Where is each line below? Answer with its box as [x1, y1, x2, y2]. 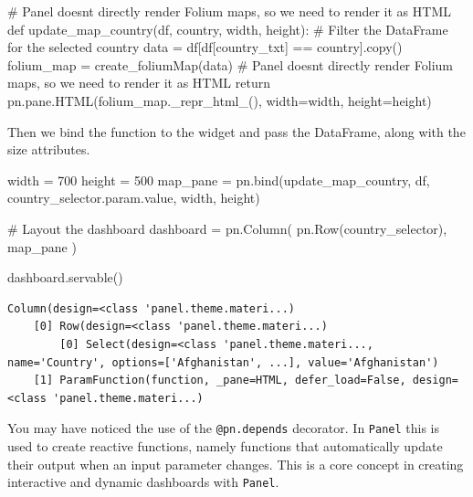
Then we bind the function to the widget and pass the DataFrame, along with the [7, 122, 466, 141]
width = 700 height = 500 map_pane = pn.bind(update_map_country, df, [7, 170, 430, 189]
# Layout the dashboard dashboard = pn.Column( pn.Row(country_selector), [7, 218, 447, 238]
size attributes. [7, 140, 90, 159]
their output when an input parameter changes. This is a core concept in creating [7, 454, 464, 473]
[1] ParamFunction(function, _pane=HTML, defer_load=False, [33, 374, 406, 387]
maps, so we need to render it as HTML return [7, 73, 270, 92]
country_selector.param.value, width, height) [7, 188, 260, 207]
